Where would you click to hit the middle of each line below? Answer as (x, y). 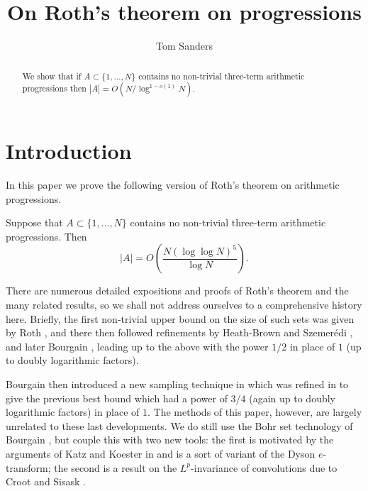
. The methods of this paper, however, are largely (255, 412)
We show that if (52, 76)
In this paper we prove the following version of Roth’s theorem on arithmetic (173, 185)
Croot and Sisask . (46, 481)
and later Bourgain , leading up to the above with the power (137, 346)
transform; (28, 467)
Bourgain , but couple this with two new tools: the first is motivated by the (170, 440)
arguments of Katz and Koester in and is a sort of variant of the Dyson (161, 454)
